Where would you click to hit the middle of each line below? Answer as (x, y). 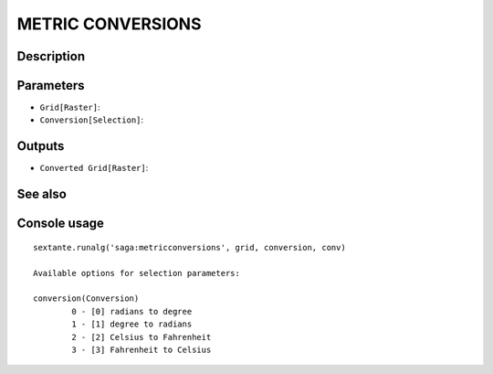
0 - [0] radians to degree (132, 311)
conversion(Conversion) (86, 299)
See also (42, 194)
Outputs (41, 146)
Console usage (61, 224)
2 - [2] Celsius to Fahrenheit (142, 337)
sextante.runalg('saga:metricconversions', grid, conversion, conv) (189, 247)
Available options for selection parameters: (137, 273)
